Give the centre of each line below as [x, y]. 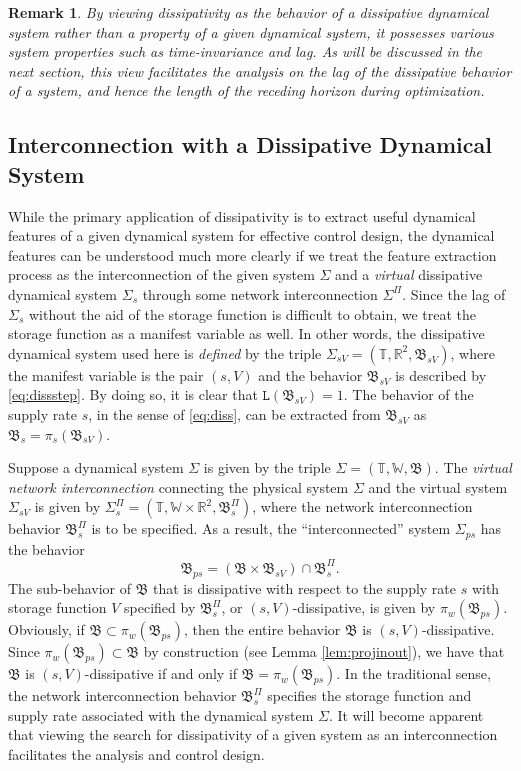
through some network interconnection [260, 293]
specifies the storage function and [369, 695]
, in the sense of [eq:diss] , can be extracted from [234, 413]
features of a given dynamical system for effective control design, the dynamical [251, 235]
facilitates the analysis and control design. [136, 754]
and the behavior [310, 374]
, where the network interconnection [362, 506]
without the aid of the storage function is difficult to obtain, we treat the [252, 313]
